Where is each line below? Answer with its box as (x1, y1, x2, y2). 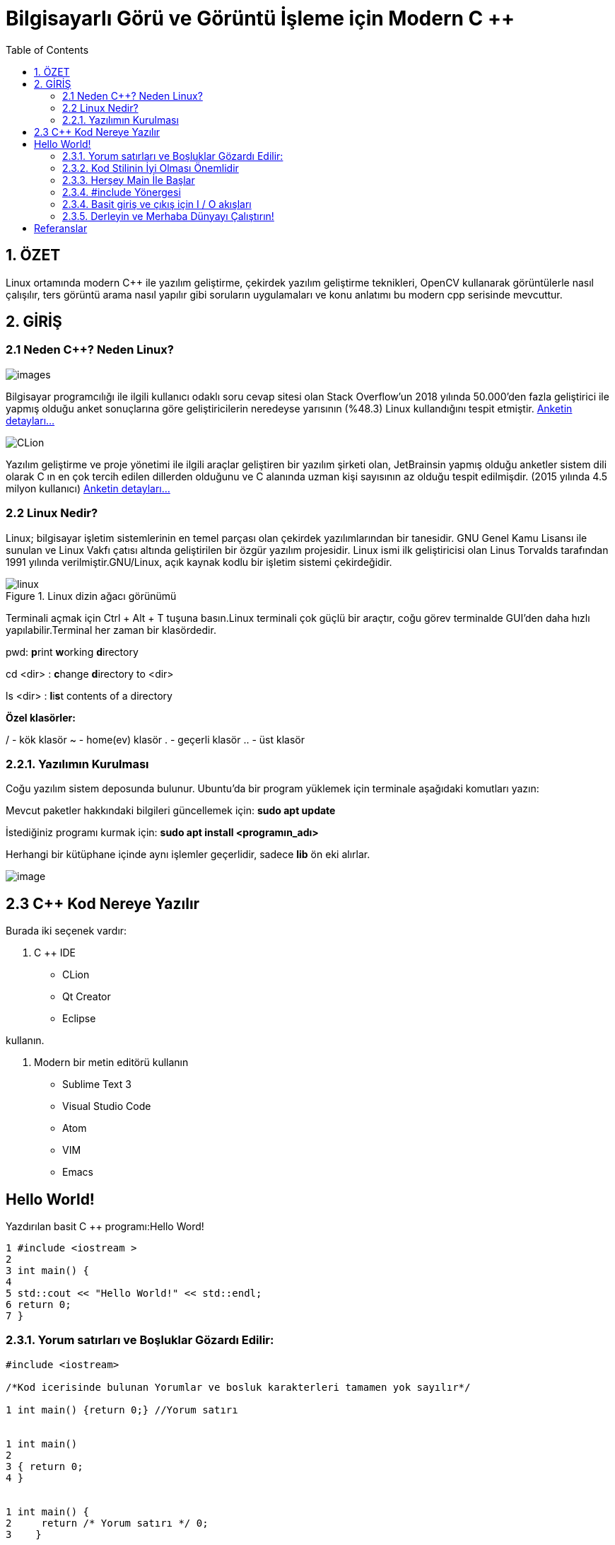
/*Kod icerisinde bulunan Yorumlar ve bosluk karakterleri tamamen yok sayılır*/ (6, 1381, 471, 1393)
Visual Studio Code (62, 1100, 151, 1113)
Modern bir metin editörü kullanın (34, 1056, 189, 1069)
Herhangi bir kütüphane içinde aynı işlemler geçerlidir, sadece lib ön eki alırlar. (6, 848, 370, 861)
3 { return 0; (6, 1460, 83, 1472)
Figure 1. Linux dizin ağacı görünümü (6, 589, 177, 602)
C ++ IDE (34, 947, 76, 959)
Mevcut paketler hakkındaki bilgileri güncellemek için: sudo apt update (6, 804, 336, 817)
